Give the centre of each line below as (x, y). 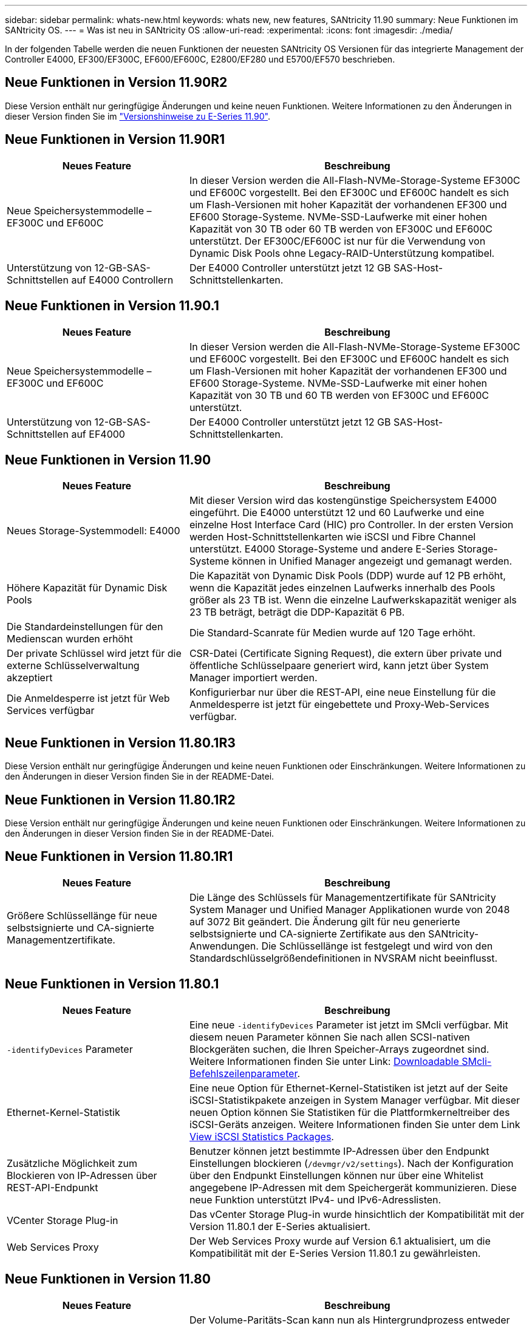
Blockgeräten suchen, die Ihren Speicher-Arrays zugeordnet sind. (339, 1049)
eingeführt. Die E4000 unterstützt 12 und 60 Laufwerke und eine (337, 513)
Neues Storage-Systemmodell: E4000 (94, 531)
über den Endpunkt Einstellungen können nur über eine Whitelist (336, 1175)
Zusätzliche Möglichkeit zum (72, 1163)
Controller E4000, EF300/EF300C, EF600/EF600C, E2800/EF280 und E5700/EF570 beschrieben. (200, 59)
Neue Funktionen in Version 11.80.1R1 (119, 857)
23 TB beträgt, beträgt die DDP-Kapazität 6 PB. (297, 612)
